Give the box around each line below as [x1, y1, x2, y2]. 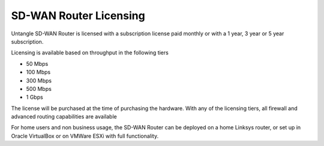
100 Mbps [26, 69, 51, 76]
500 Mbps [26, 85, 52, 92]
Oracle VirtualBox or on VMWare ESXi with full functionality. [11, 132, 159, 139]
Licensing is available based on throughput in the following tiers [11, 49, 169, 56]
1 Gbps [26, 93, 43, 101]
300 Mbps [26, 77, 52, 84]
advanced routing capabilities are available [11, 113, 117, 120]
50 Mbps [26, 60, 49, 67]
